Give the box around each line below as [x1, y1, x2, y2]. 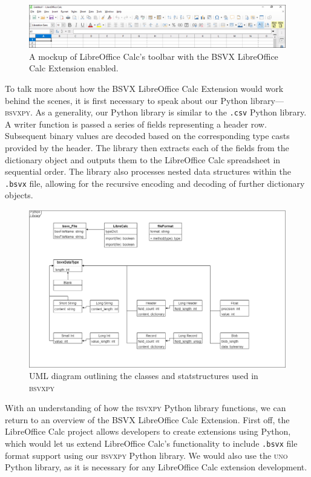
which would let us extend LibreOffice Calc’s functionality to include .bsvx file [5, 437, 298, 450]
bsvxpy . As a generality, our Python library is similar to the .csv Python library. [5, 106, 307, 118]
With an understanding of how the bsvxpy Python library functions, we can [5, 401, 286, 414]
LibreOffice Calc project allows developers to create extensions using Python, [5, 425, 291, 438]
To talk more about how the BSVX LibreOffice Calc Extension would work [5, 82, 284, 94]
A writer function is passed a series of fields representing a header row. [5, 117, 267, 130]
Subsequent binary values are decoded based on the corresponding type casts [5, 129, 290, 142]
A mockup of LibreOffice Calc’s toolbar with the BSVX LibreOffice [29, 50, 278, 62]
